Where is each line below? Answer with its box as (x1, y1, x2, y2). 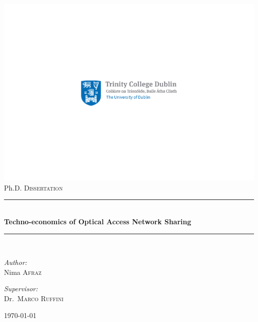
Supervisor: (4, 283, 38, 294)
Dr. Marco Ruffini (4, 293, 64, 303)
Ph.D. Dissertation (4, 182, 63, 193)
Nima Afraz (4, 266, 42, 277)
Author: (4, 257, 27, 267)
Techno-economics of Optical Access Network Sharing (4, 216, 192, 226)
